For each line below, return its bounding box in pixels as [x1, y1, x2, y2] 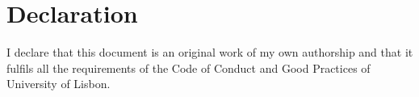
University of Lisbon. [6, 75, 111, 92]
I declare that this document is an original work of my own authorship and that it [6, 44, 413, 61]
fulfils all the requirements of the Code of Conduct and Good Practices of [6, 59, 371, 76]
